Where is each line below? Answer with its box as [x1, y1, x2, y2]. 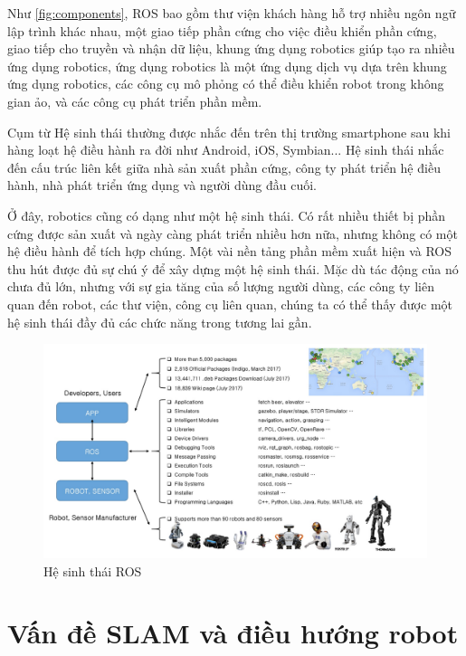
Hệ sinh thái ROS [43, 561, 142, 580]
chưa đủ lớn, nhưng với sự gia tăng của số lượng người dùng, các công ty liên [7, 277, 434, 296]
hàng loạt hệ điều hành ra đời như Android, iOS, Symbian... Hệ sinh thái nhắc [7, 140, 444, 159]
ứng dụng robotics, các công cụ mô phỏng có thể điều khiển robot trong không [7, 74, 444, 93]
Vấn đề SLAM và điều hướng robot [7, 614, 459, 651]
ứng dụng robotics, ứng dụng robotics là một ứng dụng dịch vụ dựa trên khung [7, 56, 447, 75]
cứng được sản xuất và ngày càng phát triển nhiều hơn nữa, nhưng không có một [7, 223, 458, 242]
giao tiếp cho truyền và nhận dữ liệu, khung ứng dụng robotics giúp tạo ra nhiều [7, 39, 455, 58]
